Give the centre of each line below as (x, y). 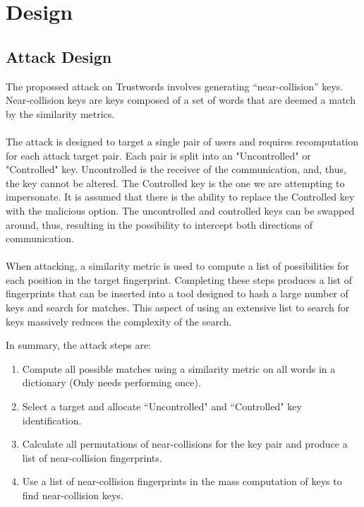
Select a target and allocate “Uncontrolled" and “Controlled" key (162, 406)
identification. (52, 420)
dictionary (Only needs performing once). (111, 382)
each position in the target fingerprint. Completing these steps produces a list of (179, 279)
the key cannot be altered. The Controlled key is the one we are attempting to (175, 183)
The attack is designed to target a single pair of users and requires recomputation (182, 141)
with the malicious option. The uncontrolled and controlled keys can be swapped (180, 210)
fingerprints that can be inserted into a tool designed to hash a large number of (177, 293)
